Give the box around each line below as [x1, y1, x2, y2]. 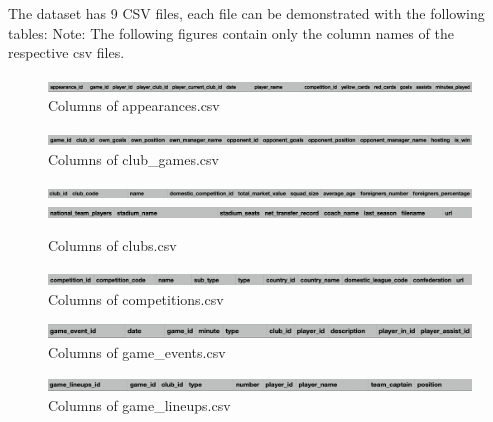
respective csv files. [8, 42, 125, 63]
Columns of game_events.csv [48, 341, 226, 362]
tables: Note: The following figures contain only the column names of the [8, 22, 454, 43]
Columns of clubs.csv [48, 235, 177, 256]
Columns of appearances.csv [48, 95, 220, 116]
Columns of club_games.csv [48, 148, 219, 169]
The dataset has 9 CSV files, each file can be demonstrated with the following [8, 3, 485, 23]
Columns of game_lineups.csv [48, 394, 231, 415]
